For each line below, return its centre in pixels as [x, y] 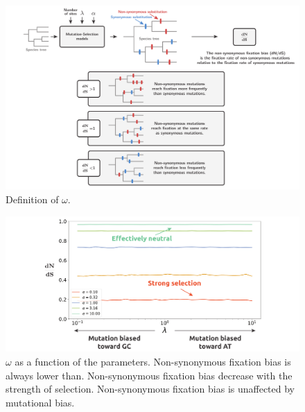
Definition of [32, 199]
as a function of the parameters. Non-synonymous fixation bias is [153, 362]
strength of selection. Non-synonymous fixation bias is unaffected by [150, 389]
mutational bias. [40, 402]
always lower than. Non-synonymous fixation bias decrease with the [149, 375]
